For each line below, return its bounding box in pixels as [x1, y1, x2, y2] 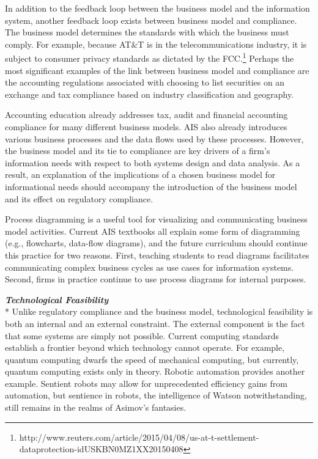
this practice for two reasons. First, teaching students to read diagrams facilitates [5, 248, 309, 261]
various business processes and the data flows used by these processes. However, [5, 132, 304, 145]
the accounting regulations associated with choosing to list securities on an [5, 76, 285, 89]
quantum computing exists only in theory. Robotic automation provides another [5, 365, 305, 378]
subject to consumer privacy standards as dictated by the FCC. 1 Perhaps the [5, 50, 294, 65]
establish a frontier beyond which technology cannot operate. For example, [5, 341, 285, 354]
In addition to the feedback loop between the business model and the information [5, 2, 310, 14]
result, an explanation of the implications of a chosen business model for [5, 168, 276, 181]
